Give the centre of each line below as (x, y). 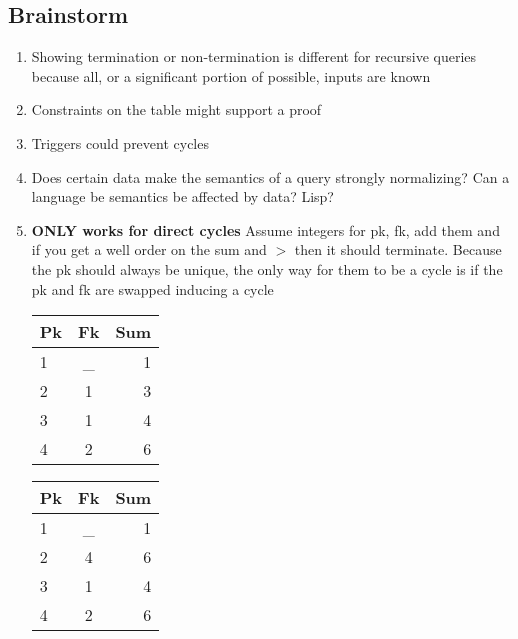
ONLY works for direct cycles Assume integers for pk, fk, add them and (265, 229)
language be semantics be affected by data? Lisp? (182, 196)
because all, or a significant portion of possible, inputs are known (231, 75)
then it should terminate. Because (398, 249)
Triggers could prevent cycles (120, 142)
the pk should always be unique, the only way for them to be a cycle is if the (267, 268)
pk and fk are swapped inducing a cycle (152, 288)
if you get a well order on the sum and (149, 249)
